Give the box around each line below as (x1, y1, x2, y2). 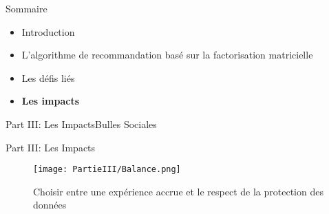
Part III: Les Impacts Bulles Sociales (6, 116, 157, 131)
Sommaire (6, 1, 47, 15)
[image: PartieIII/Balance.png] (33, 164, 181, 175)
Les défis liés (21, 70, 75, 85)
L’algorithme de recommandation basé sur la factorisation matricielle (21, 47, 313, 62)
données (33, 197, 67, 212)
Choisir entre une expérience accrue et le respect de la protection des (33, 184, 323, 198)
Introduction (21, 24, 75, 39)
